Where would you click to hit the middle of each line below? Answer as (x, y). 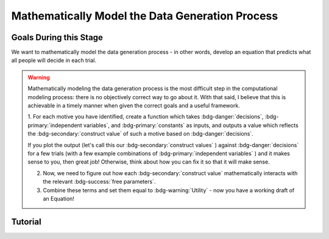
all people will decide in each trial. (54, 60)
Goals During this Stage (57, 37)
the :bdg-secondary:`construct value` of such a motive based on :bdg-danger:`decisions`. (141, 134)
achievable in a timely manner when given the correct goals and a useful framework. (134, 106)
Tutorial (27, 222)
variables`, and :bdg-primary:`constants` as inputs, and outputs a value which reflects (191, 125)
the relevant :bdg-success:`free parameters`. (99, 182)
